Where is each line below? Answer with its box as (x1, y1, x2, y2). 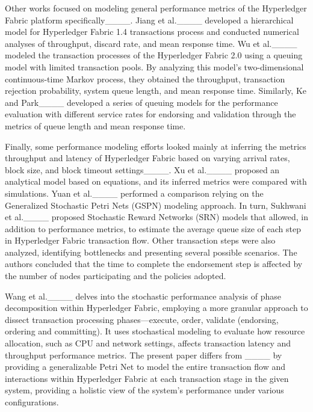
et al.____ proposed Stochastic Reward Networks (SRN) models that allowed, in (5, 211, 309, 223)
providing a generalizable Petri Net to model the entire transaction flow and (5, 360, 285, 373)
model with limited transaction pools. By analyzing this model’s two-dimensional (5, 60, 304, 73)
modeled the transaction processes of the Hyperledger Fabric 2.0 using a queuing (5, 49, 303, 61)
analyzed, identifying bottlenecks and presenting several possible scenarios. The (5, 245, 297, 258)
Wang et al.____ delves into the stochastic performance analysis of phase (5, 289, 282, 302)
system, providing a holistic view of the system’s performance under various (5, 384, 284, 396)
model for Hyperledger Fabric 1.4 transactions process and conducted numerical (5, 25, 299, 38)
